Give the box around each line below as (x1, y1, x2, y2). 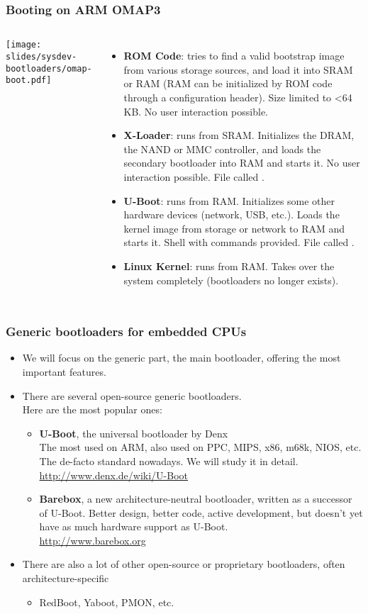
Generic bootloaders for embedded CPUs (6, 323, 247, 340)
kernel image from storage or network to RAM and (123, 221, 345, 235)
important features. (22, 364, 106, 379)
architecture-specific (22, 571, 109, 586)
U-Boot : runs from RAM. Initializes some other (123, 193, 335, 208)
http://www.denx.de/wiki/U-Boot (39, 467, 189, 482)
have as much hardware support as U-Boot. (39, 519, 228, 534)
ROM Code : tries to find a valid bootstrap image (123, 48, 345, 63)
